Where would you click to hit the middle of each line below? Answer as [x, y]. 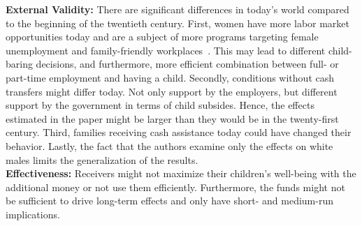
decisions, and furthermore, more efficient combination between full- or [187, 64]
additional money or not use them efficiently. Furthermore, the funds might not [175, 187]
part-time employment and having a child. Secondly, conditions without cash [170, 77]
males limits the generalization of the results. [102, 159]
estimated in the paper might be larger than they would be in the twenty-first [172, 118]
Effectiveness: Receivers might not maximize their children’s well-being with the [181, 173]
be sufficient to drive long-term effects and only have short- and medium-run [169, 201]
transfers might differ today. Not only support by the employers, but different [172, 91]
